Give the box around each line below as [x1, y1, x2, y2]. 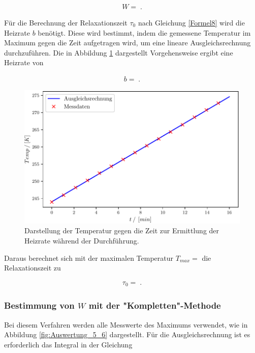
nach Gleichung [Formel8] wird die [138, 17, 245, 28]
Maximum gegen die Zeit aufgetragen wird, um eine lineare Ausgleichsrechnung [4, 37, 251, 48]
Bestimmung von [4, 299, 75, 312]
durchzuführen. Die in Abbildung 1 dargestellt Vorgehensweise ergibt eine [4, 47, 233, 58]
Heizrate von [4, 57, 44, 68]
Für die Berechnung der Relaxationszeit [4, 17, 127, 28]
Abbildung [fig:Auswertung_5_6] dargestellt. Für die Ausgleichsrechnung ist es [4, 329, 250, 340]
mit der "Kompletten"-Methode [88, 299, 221, 312]
